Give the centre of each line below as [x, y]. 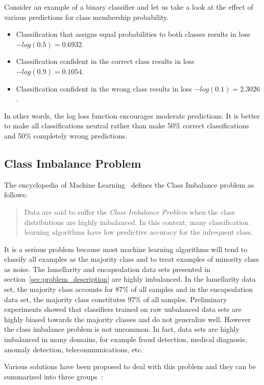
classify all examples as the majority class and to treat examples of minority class [131, 259]
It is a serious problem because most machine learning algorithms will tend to [126, 249]
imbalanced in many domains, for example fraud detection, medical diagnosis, [126, 339]
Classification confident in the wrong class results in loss [104, 88]
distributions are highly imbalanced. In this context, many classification [136, 222]
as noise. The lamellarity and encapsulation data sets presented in [107, 269]
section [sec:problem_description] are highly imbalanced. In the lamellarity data [130, 279]
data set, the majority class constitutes [65, 299]
